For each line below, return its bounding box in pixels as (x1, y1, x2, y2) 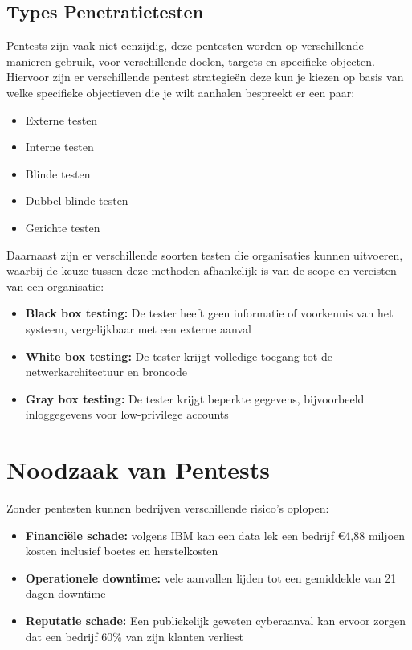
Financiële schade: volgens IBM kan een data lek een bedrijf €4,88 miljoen (25, 526, 406, 543)
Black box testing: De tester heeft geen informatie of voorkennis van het (25, 305, 394, 321)
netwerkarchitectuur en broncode (25, 363, 188, 380)
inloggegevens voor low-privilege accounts (25, 406, 229, 423)
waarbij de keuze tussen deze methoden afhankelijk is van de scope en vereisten (6, 262, 397, 279)
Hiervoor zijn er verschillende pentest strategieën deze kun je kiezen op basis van (6, 68, 404, 85)
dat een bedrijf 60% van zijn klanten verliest (25, 628, 244, 644)
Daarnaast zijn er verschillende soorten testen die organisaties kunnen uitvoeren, (6, 246, 403, 263)
